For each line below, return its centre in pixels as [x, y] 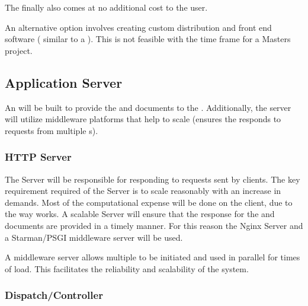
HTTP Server [38, 157]
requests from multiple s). [52, 130]
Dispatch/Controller [54, 295]
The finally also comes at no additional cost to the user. [106, 7]
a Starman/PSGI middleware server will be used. [94, 237]
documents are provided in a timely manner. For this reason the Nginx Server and [154, 225]
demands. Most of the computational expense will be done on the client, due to [149, 202]
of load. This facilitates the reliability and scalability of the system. [127, 268]
